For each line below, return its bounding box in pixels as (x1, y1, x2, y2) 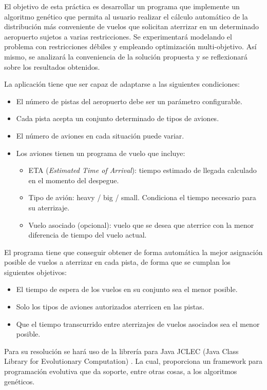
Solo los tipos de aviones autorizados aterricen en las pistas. (16, 301, 204, 312)
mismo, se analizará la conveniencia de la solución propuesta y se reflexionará (4, 51, 247, 62)
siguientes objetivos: (4, 266, 67, 277)
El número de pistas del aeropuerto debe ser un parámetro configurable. (16, 95, 242, 106)
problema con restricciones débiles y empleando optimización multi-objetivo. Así (4, 41, 257, 52)
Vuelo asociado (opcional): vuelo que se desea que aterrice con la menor (28, 219, 254, 230)
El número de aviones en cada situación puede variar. (16, 130, 184, 141)
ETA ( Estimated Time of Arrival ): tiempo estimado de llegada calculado (28, 165, 257, 175)
